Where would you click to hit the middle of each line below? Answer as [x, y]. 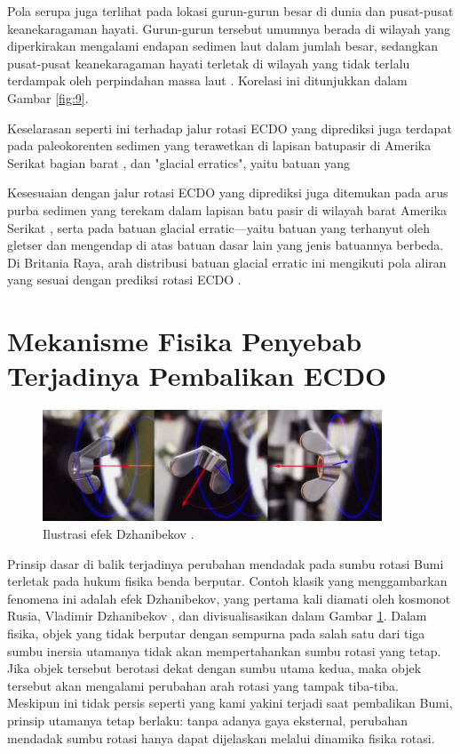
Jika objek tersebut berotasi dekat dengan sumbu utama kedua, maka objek [214, 668]
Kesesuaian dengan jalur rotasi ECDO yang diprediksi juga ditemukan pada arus [228, 192]
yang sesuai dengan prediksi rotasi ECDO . [124, 280]
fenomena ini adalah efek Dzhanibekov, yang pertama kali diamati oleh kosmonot [229, 598]
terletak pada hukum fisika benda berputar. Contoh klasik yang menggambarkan [227, 581]
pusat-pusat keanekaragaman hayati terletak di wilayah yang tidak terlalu [209, 63]
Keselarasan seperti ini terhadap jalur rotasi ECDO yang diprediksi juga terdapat [230, 128]
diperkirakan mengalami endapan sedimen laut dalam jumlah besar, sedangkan [222, 46]
